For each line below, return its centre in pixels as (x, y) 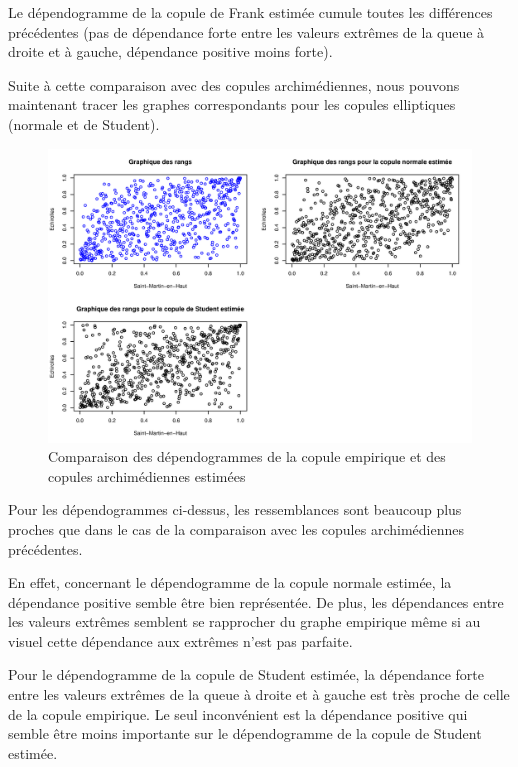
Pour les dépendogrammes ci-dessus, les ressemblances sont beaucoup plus (235, 509)
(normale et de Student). (84, 123)
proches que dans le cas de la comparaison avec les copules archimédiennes (236, 528)
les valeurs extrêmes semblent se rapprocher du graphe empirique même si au (244, 621)
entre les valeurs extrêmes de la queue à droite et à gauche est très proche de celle (259, 694)
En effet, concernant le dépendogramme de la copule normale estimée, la (230, 582)
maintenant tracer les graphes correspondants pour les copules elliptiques (232, 104)
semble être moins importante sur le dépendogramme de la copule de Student (245, 733)
